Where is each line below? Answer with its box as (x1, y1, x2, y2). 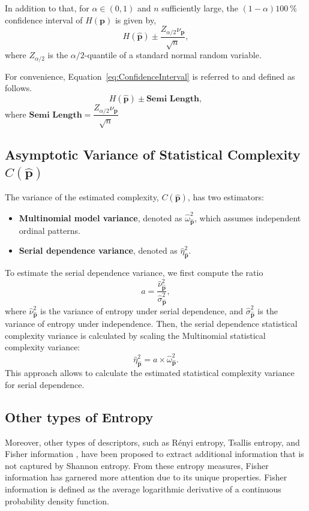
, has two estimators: (187, 191, 264, 203)
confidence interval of (5, 13, 83, 26)
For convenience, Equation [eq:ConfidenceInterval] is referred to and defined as (5, 70, 295, 82)
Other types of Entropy (5, 407, 154, 426)
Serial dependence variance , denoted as (19, 244, 178, 257)
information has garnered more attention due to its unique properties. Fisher (5, 471, 287, 483)
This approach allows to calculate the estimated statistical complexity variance (5, 366, 295, 379)
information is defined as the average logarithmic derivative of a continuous (5, 483, 281, 495)
